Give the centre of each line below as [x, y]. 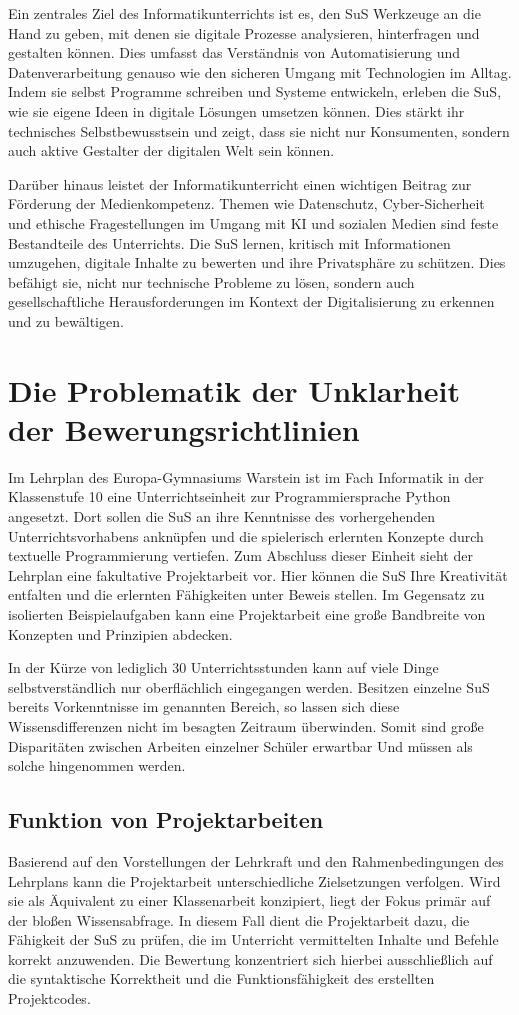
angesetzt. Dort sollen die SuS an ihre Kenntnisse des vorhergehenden [221, 516]
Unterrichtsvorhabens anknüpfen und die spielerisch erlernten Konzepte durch [246, 535]
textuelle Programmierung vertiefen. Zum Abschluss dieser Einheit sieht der [240, 555]
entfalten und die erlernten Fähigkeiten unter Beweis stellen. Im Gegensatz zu [246, 594]
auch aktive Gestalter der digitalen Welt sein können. [171, 150]
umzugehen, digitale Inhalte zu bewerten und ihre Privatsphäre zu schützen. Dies [257, 262]
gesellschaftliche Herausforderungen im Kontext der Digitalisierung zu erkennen [251, 301]
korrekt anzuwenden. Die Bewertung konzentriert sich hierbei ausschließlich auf [250, 958]
